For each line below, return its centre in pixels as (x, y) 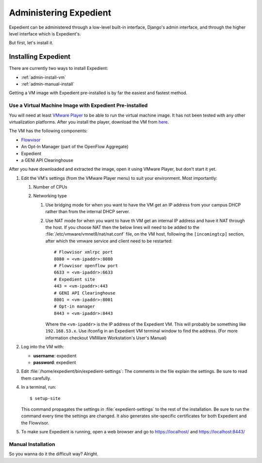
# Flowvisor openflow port (86, 266)
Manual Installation (32, 444)
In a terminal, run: (39, 387)
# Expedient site (74, 279)
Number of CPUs (50, 187)
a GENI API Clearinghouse (47, 160)
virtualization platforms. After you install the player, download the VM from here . (89, 122)
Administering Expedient (60, 13)
